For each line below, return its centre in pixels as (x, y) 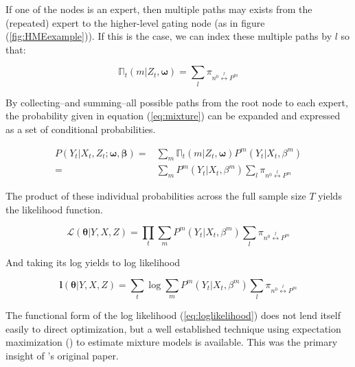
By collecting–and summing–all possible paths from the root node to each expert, (177, 102)
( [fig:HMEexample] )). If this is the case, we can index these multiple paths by (169, 36)
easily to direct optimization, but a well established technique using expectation (173, 328)
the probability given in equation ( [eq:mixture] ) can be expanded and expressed (173, 116)
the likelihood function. (54, 210)
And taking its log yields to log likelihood (93, 262)
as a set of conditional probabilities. (81, 129)
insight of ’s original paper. (62, 355)
